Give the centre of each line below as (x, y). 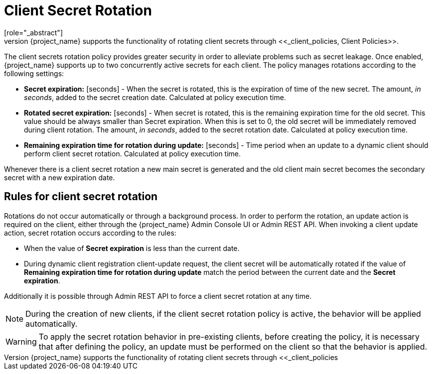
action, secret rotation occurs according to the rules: (90, 233)
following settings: (34, 73)
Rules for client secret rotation (81, 197)
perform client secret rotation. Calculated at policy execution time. (133, 153)
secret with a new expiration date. (60, 177)
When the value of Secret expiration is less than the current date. (132, 248)
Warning (21, 341)
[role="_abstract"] (34, 32)
